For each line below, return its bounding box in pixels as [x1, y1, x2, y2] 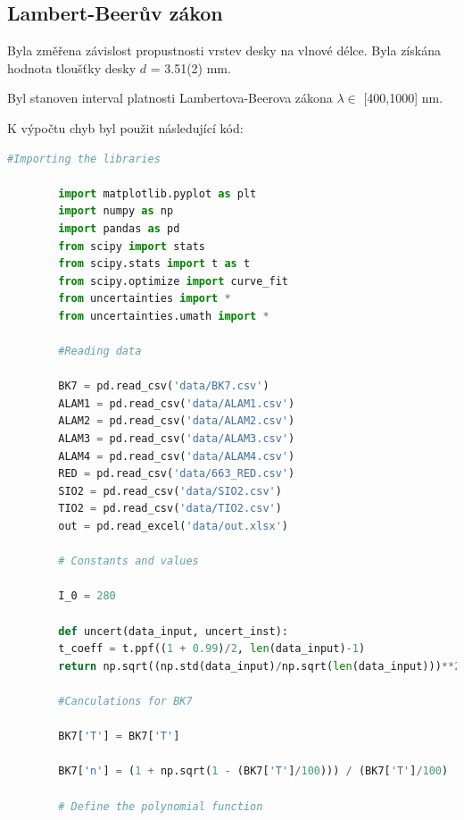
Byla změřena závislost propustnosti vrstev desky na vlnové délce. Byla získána [7, 41, 441, 60]
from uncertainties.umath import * [58, 309, 269, 322]
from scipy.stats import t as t [58, 257, 251, 271]
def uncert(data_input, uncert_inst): [58, 624, 289, 638]
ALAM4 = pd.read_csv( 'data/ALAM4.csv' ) [58, 449, 295, 463]
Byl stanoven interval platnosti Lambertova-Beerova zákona [7, 88, 333, 107]
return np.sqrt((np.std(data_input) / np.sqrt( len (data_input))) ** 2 [58, 659, 461, 673]
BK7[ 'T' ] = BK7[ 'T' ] [58, 730, 180, 743]
